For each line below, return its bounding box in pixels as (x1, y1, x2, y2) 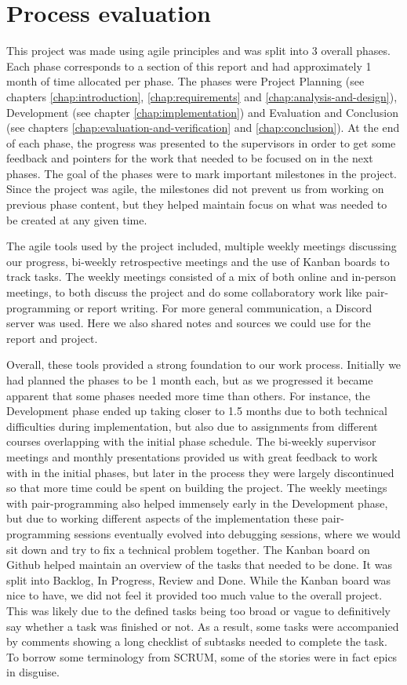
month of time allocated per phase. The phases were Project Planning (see (6, 73, 365, 89)
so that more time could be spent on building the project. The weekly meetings (6, 479, 387, 496)
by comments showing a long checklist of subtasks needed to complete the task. (6, 633, 387, 650)
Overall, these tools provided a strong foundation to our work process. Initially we (6, 356, 402, 373)
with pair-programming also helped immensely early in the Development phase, (6, 494, 388, 511)
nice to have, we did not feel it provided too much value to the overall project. (6, 587, 383, 603)
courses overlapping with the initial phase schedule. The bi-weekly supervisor (6, 433, 376, 450)
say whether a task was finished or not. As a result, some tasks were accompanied (6, 618, 399, 634)
